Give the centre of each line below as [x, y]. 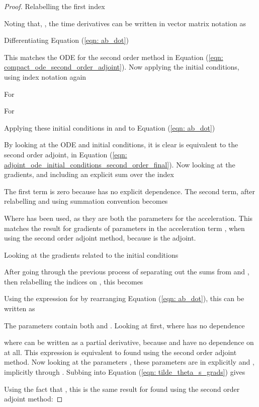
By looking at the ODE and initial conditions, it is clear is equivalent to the [121, 144]
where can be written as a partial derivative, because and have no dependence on [129, 342]
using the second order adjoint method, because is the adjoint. [100, 238]
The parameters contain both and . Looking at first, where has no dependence [124, 325]
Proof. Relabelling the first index [55, 6]
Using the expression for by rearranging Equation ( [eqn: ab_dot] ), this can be [124, 298]
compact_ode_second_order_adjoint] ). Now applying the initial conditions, [122, 67]
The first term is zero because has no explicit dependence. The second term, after [130, 191]
